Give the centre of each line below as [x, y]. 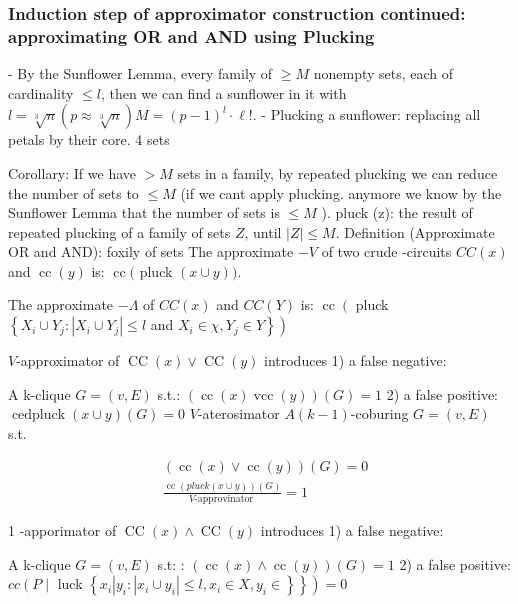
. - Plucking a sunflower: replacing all [366, 114]
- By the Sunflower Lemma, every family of [140, 73]
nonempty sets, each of [383, 73]
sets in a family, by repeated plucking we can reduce [337, 172]
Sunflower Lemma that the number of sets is [144, 212]
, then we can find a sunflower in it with [223, 92]
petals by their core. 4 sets [89, 139]
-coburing [379, 413]
